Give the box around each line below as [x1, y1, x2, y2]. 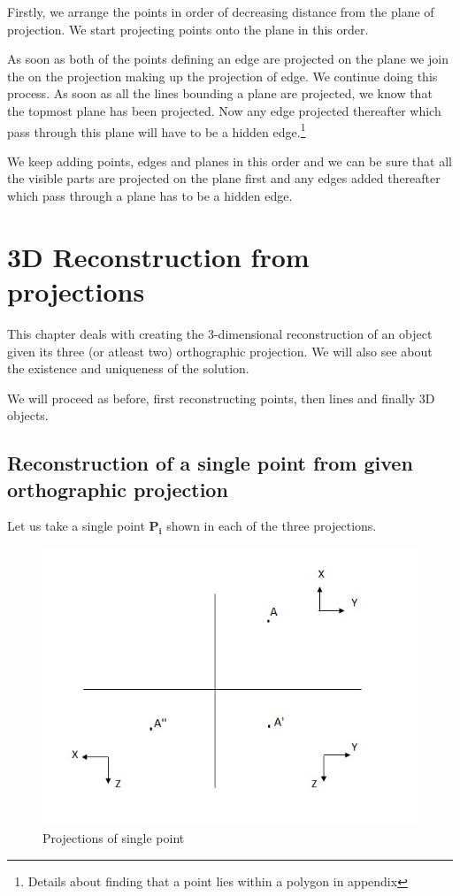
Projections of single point [42, 829, 185, 847]
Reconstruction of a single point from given [7, 449, 413, 477]
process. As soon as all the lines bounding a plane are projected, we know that [7, 84, 433, 103]
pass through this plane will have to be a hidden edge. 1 [7, 119, 306, 141]
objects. [7, 406, 49, 425]
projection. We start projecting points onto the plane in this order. [7, 19, 369, 38]
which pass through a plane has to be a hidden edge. [7, 187, 293, 204]
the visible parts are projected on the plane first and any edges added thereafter [7, 169, 441, 188]
